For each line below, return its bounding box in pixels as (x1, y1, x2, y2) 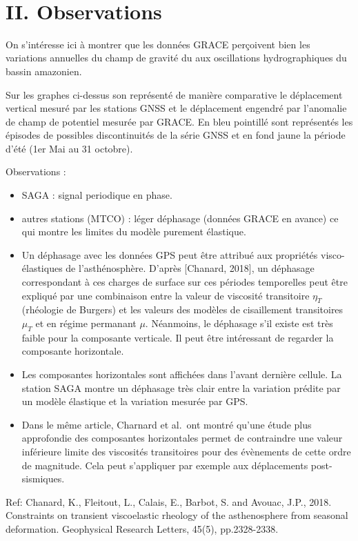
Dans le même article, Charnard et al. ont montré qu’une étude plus (21, 417, 312, 431)
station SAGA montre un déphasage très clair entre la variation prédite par (21, 380, 341, 395)
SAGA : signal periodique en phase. (21, 188, 172, 202)
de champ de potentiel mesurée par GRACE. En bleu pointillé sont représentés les (6, 114, 353, 128)
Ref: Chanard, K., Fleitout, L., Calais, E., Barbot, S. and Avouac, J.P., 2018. (6, 494, 332, 509)
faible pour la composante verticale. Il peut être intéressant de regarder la (21, 330, 334, 344)
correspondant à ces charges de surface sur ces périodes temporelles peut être (21, 275, 348, 289)
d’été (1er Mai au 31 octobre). (6, 141, 133, 155)
